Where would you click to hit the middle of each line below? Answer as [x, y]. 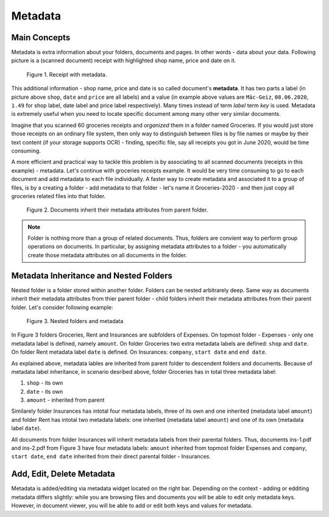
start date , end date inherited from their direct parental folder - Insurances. [111, 457]
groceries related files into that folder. [58, 196]
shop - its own [45, 383]
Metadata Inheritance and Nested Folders [92, 275]
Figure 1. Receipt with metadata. [67, 74]
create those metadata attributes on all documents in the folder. [108, 255]
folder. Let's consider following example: [62, 307]
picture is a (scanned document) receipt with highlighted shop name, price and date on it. [124, 60]
